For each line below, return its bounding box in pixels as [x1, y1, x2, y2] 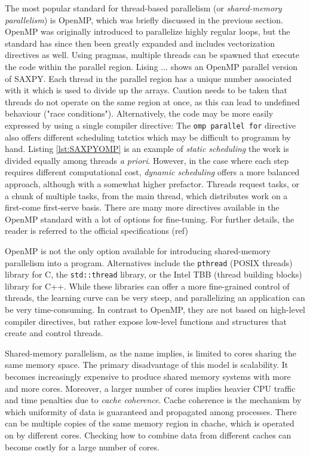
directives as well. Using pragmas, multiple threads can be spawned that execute [5, 48, 299, 61]
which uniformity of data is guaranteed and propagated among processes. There [5, 405, 297, 418]
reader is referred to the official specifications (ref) [5, 224, 188, 237]
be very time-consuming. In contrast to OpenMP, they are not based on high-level [5, 303, 305, 316]
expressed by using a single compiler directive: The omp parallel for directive [5, 118, 296, 131]
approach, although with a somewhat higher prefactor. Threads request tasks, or [5, 177, 300, 190]
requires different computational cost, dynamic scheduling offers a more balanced [5, 166, 300, 178]
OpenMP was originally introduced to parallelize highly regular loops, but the [5, 25, 290, 38]
